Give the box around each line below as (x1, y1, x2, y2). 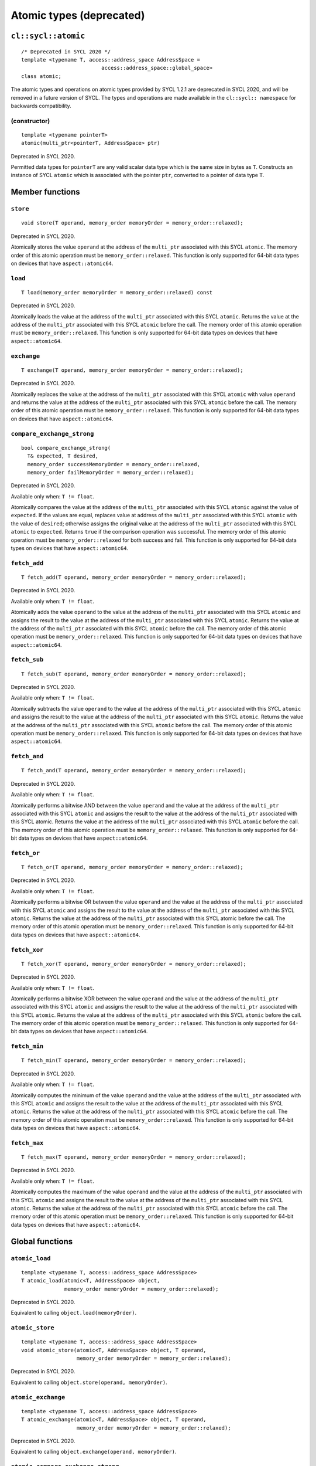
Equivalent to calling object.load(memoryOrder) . (11, 1309, 137, 1316)
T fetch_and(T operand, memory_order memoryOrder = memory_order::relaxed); (21, 767, 247, 774)
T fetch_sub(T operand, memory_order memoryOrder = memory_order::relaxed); (21, 670, 247, 677)
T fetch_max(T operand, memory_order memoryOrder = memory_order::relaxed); (21, 1154, 247, 1160)
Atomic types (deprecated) (11, 9, 146, 22)
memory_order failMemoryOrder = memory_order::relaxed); (27, 469, 194, 476)
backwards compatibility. (11, 102, 71, 109)
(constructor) (11, 117, 50, 125)
